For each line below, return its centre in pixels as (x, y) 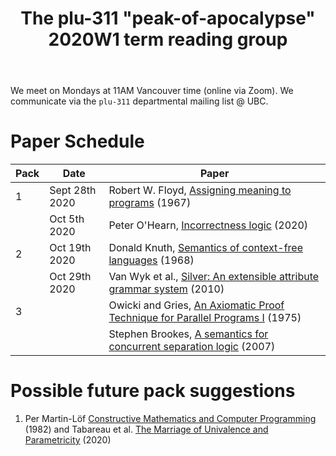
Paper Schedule (77, 141)
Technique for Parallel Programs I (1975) (205, 318)
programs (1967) (150, 203)
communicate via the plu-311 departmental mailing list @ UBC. (139, 101)
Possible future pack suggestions (153, 391)
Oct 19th (70, 248)
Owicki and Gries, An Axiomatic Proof (196, 305)
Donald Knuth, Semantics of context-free (205, 248)
